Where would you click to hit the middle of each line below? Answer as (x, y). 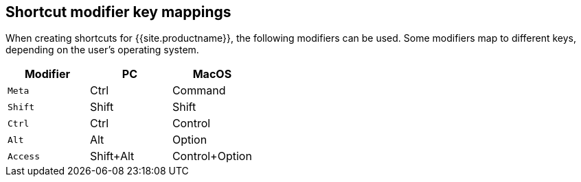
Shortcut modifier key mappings (118, 12)
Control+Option (212, 156)
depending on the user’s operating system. (102, 50)
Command (199, 91)
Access (24, 156)
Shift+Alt (112, 156)
